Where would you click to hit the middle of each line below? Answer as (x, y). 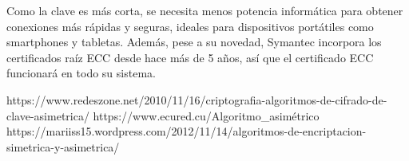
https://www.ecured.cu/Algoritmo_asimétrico (206, 115)
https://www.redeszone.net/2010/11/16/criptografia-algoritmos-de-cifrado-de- (197, 99)
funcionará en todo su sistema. (81, 73)
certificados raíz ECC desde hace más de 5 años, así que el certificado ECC (190, 57)
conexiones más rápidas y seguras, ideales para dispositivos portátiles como (190, 26)
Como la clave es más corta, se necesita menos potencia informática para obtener (205, 10)
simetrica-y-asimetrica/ (63, 146)
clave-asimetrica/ (48, 115)
